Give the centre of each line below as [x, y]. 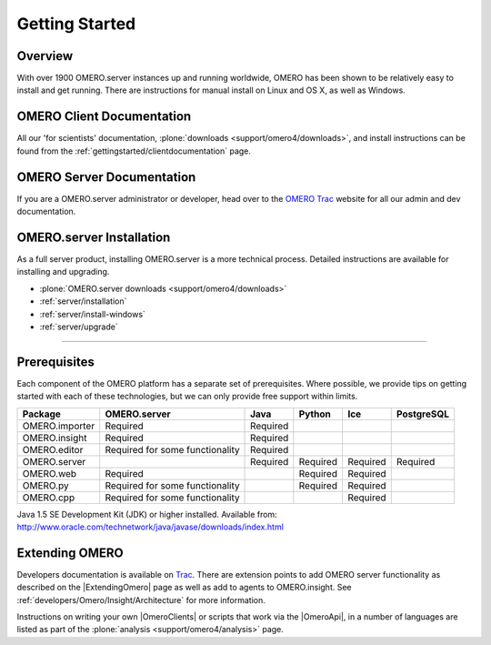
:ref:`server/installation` [83, 301]
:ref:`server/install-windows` [92, 314]
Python [315, 414]
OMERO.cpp [49, 498]
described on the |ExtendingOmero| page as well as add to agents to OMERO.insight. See [184, 588]
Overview [45, 56]
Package [41, 414]
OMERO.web [50, 473]
